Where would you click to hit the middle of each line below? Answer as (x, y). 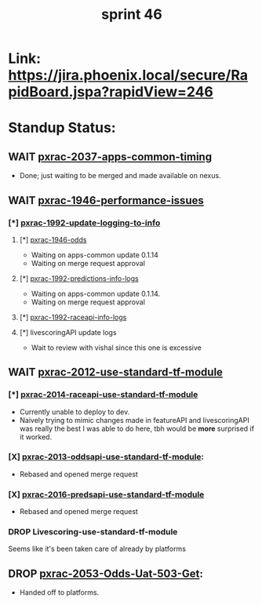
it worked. (36, 436)
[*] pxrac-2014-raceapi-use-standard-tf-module (103, 395)
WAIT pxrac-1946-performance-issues (106, 200)
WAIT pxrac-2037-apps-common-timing (110, 157)
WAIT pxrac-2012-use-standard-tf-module (116, 372)
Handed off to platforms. (59, 592)
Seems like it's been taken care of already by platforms (97, 549)
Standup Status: (62, 128)
